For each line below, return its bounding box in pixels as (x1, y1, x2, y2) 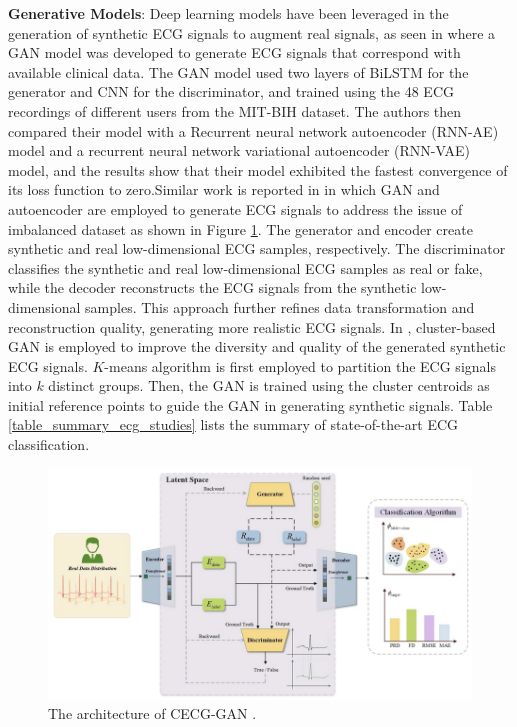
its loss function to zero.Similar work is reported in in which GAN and (8, 179, 440, 200)
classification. (8, 434, 90, 455)
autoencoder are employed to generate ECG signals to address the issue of (8, 198, 463, 219)
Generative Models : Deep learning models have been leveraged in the (8, 3, 449, 23)
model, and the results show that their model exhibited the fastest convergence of (8, 159, 508, 180)
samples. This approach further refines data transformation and (85, 296, 475, 317)
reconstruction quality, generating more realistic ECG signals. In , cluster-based (8, 316, 496, 337)
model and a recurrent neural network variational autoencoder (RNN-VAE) (8, 140, 470, 161)
